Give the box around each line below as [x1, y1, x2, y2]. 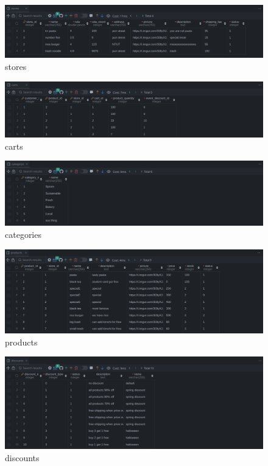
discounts [5, 451, 40, 464]
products [5, 335, 38, 348]
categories [5, 228, 41, 240]
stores [5, 60, 27, 72]
